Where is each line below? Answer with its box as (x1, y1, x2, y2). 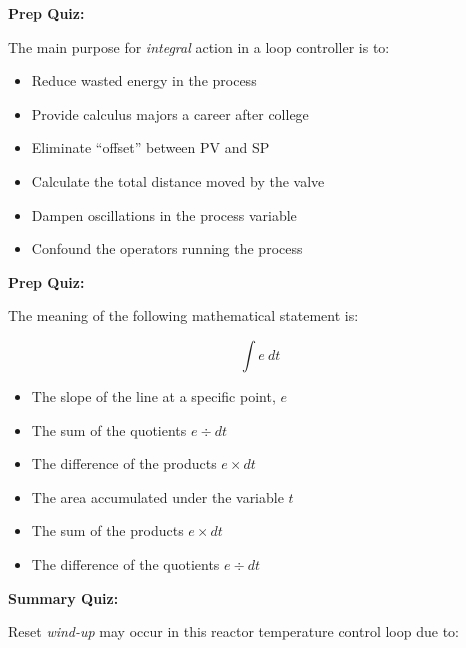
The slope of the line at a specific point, (31, 385, 276, 406)
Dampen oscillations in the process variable (31, 204, 297, 225)
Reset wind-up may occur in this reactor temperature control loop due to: (8, 621, 459, 642)
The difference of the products (31, 453, 217, 474)
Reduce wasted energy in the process (31, 70, 257, 91)
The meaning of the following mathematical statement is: (8, 305, 359, 326)
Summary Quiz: (8, 587, 119, 608)
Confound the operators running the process (31, 238, 303, 259)
